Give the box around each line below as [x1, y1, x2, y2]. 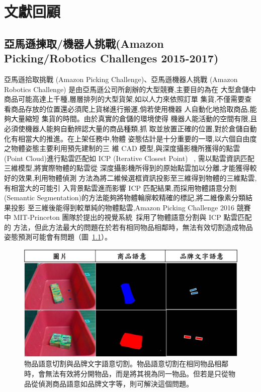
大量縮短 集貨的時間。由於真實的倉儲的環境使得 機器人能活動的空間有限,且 [11, 113, 257, 124]
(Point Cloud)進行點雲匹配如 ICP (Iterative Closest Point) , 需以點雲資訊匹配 [4, 152, 254, 163]
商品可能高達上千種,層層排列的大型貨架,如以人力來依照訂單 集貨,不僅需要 [4, 94, 245, 104]
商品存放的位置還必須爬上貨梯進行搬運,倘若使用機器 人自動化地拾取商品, [11, 103, 250, 114]
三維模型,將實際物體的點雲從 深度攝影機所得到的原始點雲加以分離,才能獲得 [4, 163, 250, 173]
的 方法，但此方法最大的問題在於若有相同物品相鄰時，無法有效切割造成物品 [4, 221, 253, 232]
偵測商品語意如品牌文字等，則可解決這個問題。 [38, 378, 193, 388]
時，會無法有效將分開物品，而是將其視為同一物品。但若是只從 [24, 368, 228, 378]
